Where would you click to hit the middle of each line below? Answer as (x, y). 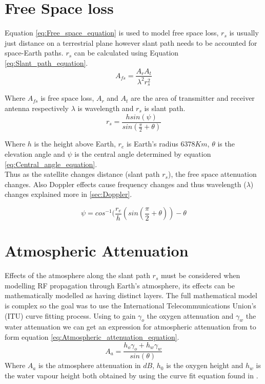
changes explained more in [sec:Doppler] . (68, 194)
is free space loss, (67, 98)
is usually (244, 33)
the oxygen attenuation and (190, 315)
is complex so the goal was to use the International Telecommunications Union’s (130, 305)
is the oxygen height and (205, 365)
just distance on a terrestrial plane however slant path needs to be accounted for (131, 42)
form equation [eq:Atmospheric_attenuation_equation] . (92, 336)
